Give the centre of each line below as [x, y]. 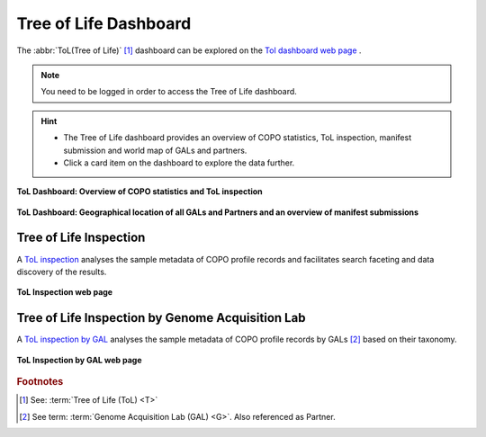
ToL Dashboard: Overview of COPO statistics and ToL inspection [139, 192]
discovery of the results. [62, 272]
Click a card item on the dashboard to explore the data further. [179, 163]
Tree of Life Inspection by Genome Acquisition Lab [161, 318]
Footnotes [40, 382]
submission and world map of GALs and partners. [155, 150]
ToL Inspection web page [64, 292]
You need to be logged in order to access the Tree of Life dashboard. [169, 92]
